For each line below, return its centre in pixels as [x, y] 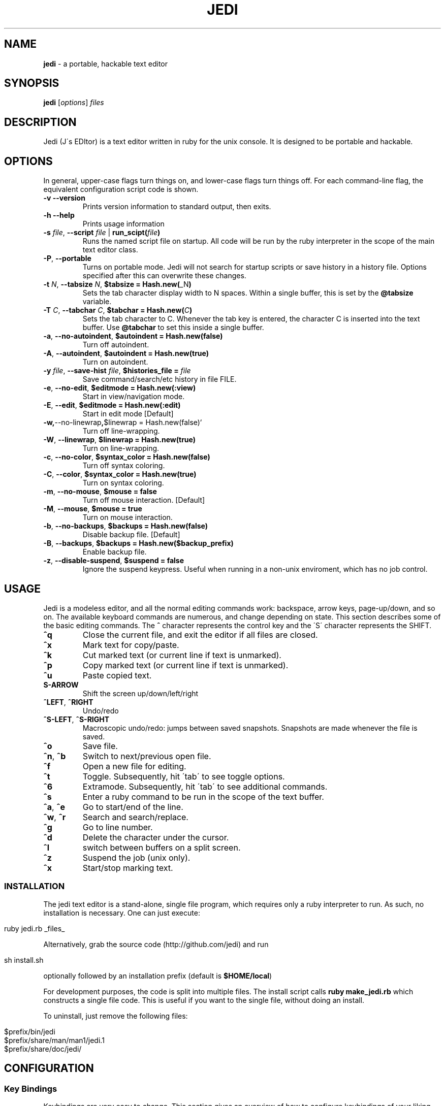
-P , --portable [67, 258]
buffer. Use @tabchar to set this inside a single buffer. [173, 328]
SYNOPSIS [32, 83]
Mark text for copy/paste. [131, 645]
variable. [97, 302]
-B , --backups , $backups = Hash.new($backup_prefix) [138, 543]
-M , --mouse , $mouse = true [93, 509]
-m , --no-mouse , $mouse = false [100, 492]
